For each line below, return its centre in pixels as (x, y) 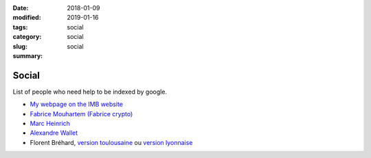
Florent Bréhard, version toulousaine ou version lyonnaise (111, 142)
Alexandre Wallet (54, 133)
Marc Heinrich (50, 124)
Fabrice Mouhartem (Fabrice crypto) (81, 114)
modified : (27, 18)
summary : (28, 55)
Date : (21, 8)
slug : (20, 46)
